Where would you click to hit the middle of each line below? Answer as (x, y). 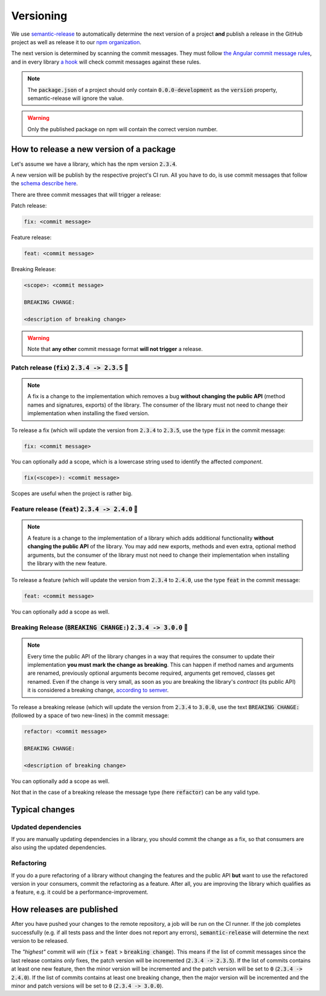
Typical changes (43, 809)
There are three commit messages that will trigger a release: (86, 194)
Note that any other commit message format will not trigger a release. (115, 349)
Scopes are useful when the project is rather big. (72, 494)
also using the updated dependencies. (59, 848)
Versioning (39, 16)
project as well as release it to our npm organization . (76, 42)
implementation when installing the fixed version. (88, 413)
